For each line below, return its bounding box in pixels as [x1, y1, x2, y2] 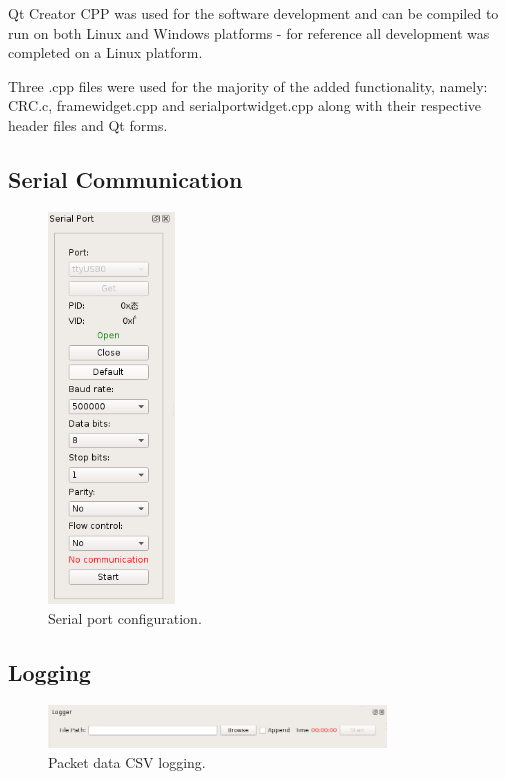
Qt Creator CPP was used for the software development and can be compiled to [8, 3, 499, 23]
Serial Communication [8, 163, 243, 194]
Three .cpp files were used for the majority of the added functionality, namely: [8, 75, 488, 96]
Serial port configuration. [48, 607, 202, 628]
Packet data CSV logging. [48, 751, 206, 772]
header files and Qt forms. [8, 114, 168, 135]
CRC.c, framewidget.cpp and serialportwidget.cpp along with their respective [8, 95, 482, 116]
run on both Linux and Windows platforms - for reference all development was [8, 22, 490, 43]
